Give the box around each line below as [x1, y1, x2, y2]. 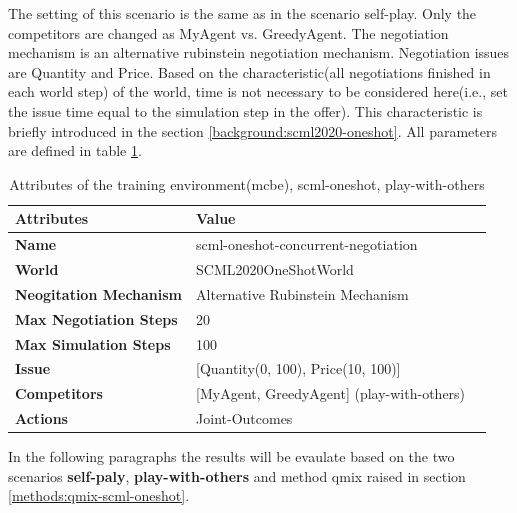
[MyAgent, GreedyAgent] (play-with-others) [196, 383, 466, 404]
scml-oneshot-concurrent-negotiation [196, 234, 418, 255]
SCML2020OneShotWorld [196, 259, 354, 280]
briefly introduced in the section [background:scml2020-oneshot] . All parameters [8, 120, 497, 141]
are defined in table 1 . [8, 140, 142, 161]
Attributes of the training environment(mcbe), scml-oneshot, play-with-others [9, 173, 485, 194]
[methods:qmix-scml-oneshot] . [8, 485, 190, 506]
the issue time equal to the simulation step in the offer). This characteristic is [8, 100, 483, 121]
